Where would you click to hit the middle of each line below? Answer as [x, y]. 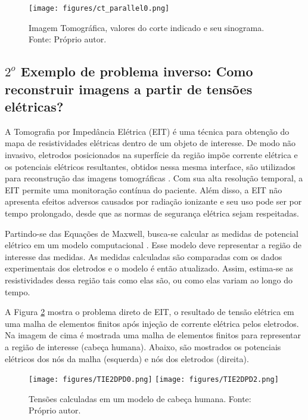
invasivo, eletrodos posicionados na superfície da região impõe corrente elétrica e [151, 155]
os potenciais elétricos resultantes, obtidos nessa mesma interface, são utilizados [150, 166]
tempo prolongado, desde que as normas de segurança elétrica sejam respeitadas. [152, 213]
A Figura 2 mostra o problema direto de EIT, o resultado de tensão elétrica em [150, 312]
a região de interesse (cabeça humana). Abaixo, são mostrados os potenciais [143, 346]
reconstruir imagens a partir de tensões [129, 89]
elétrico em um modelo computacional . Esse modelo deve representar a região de [153, 245]
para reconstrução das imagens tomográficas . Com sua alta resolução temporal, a [154, 178]
